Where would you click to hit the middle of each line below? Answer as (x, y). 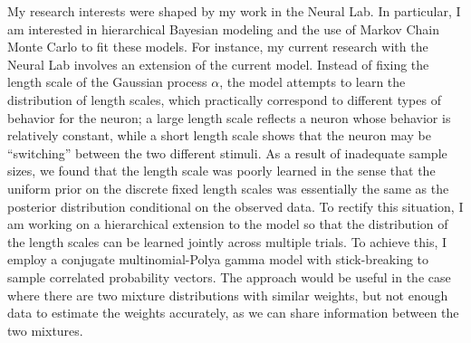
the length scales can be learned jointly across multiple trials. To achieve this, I (227, 241)
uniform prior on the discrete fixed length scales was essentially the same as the (228, 188)
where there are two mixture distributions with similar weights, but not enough (228, 295)
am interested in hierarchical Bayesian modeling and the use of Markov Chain (223, 29)
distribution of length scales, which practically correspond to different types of (224, 99)
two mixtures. (45, 330)
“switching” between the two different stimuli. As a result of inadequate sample (227, 152)
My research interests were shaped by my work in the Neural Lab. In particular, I (234, 11)
